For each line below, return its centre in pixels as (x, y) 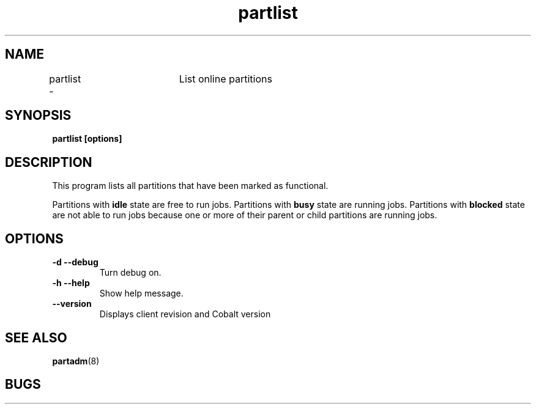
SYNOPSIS (38, 116)
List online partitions (225, 79)
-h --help (71, 283)
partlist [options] (87, 139)
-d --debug (75, 262)
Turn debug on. (130, 273)
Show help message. (141, 293)
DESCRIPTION (49, 162)
